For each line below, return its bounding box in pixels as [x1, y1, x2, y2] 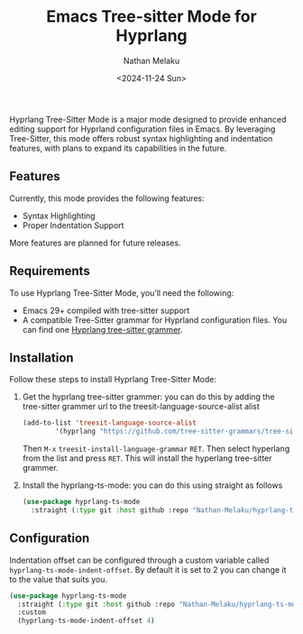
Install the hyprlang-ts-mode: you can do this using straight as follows [22, 480, 283, 491]
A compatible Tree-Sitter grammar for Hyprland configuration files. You [22, 314, 287, 326]
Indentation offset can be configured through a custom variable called [9, 555, 270, 565]
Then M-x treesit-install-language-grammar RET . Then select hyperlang [22, 444, 290, 455]
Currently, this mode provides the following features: [9, 192, 205, 204]
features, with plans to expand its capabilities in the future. [9, 142, 227, 153]
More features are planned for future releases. [9, 237, 182, 248]
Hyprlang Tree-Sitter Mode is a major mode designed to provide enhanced [9, 114, 287, 124]
